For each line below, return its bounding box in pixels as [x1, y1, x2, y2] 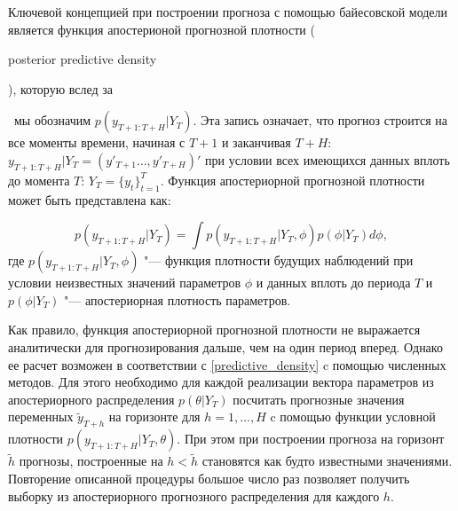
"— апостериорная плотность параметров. [64, 290, 291, 309]
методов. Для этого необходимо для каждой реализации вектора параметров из [8, 373, 434, 391]
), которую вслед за [8, 79, 114, 98]
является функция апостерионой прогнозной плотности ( [8, 20, 315, 38]
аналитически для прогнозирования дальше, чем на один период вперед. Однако [8, 337, 443, 356]
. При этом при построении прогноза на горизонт [177, 429, 445, 448]
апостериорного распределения [8, 389, 175, 408]
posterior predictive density [8, 50, 157, 68]
